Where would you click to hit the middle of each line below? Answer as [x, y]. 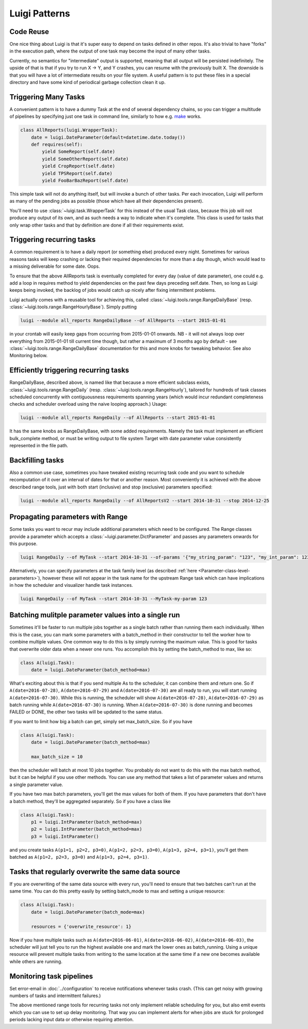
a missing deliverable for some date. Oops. [55, 266]
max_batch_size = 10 [57, 757]
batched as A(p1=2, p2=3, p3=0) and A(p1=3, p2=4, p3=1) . [79, 857]
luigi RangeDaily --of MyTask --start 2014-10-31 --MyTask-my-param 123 [114, 599]
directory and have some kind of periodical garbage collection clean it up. [88, 82]
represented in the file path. [39, 446]
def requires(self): [57, 145]
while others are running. [36, 961]
